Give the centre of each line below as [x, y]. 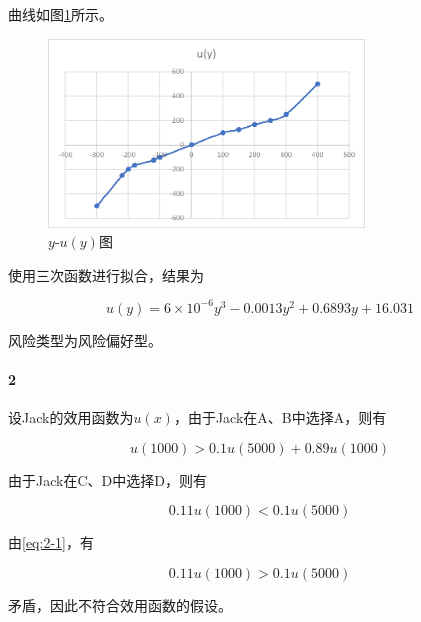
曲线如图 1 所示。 [60, 14]
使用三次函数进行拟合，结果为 [106, 274]
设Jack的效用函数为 [71, 417]
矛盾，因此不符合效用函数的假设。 [120, 605]
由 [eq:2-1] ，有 [51, 542]
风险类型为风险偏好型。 [85, 339]
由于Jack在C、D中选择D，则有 [107, 479]
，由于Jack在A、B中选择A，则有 [280, 417]
